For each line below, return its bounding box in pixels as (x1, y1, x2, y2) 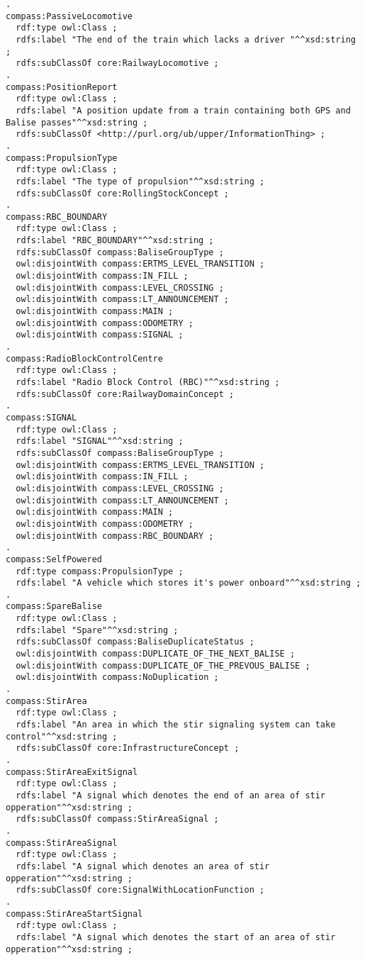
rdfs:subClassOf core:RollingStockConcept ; (16, 188, 229, 199)
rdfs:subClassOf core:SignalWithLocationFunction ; (16, 885, 265, 895)
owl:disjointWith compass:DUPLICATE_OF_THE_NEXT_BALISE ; (16, 649, 296, 659)
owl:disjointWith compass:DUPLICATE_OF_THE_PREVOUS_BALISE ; (16, 660, 310, 671)
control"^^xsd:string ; (6, 731, 118, 742)
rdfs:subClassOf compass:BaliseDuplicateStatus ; (16, 637, 254, 647)
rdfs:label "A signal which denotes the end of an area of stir (16, 790, 326, 800)
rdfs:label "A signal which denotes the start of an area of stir (16, 932, 336, 942)
